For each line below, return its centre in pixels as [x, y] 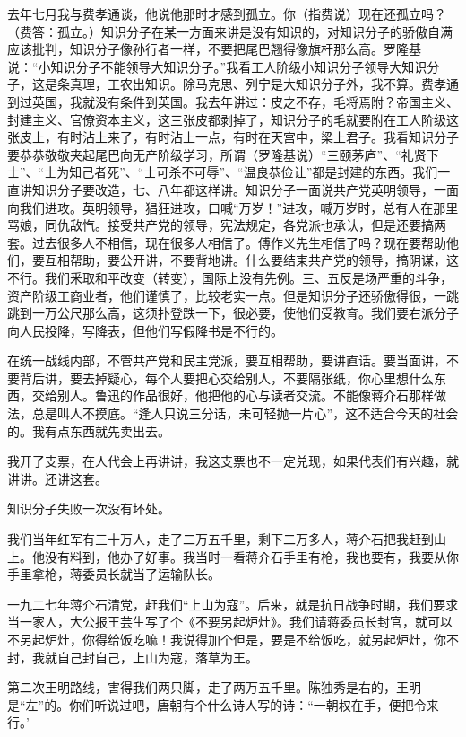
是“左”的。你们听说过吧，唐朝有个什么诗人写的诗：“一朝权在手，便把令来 [223, 704]
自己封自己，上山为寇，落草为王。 [157, 657]
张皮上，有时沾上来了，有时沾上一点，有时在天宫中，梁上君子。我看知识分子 [233, 137]
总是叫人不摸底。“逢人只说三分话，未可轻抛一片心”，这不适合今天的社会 [245, 413]
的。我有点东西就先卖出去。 [89, 430]
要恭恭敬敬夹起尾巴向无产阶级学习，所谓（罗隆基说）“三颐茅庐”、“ [204, 154]
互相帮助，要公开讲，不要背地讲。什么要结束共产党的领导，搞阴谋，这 [251, 260]
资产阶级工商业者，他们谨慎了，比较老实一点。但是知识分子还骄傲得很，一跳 [233, 295]
